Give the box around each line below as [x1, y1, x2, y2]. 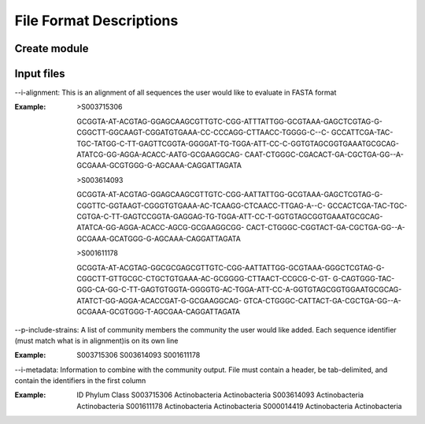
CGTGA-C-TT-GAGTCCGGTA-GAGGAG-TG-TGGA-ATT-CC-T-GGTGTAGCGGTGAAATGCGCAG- [76, 211, 383, 221]
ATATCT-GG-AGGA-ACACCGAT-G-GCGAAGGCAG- [76, 296, 242, 305]
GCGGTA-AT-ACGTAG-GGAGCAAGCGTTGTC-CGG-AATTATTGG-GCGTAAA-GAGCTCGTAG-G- [76, 190, 383, 199]
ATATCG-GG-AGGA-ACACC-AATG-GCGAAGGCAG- [76, 150, 243, 159]
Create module [14, 42, 90, 55]
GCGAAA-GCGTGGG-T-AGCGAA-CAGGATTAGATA [76, 307, 241, 317]
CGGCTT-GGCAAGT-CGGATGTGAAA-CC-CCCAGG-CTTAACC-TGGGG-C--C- [76, 128, 330, 137]
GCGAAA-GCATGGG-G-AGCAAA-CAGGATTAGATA [76, 233, 242, 244]
